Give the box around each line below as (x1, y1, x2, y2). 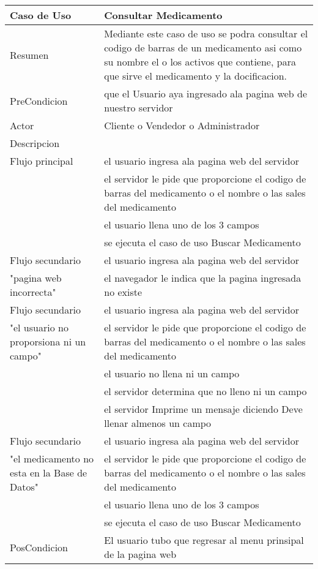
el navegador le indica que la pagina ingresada (104, 271, 301, 285)
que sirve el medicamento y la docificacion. (104, 69, 287, 83)
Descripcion (10, 136, 60, 150)
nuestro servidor (104, 100, 173, 115)
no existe (104, 285, 142, 299)
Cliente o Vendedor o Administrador (104, 118, 260, 132)
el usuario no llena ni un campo (104, 366, 240, 380)
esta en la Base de (10, 465, 87, 480)
